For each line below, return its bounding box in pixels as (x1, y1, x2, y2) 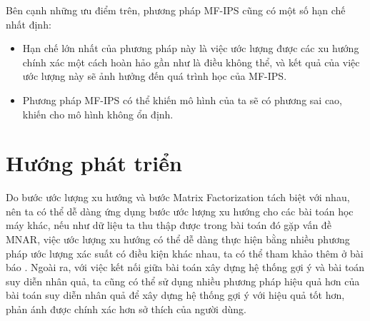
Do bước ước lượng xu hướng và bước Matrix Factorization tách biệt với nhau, (6, 190, 350, 205)
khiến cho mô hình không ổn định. (22, 106, 174, 121)
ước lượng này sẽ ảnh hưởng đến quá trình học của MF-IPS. (22, 68, 287, 83)
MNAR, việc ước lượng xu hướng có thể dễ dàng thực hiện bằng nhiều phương (6, 232, 350, 247)
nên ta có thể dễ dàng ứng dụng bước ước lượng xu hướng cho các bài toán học (6, 203, 354, 218)
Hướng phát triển (6, 148, 182, 178)
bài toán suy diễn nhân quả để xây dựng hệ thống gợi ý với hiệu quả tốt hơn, (6, 287, 345, 302)
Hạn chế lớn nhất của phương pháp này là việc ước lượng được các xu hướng (22, 41, 359, 56)
